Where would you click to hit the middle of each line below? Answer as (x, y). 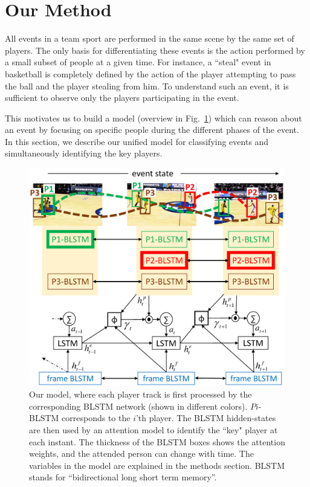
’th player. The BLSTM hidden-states (206, 418)
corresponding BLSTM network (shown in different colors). (138, 406)
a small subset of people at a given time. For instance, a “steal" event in (138, 62)
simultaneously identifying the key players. (84, 153)
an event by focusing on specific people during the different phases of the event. (152, 130)
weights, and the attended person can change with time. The (141, 453)
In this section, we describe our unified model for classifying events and (137, 141)
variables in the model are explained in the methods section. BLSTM (157, 465)
